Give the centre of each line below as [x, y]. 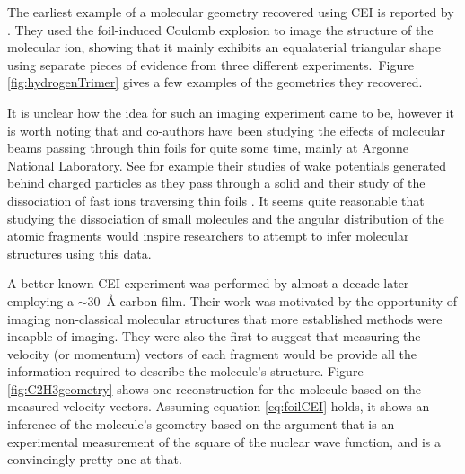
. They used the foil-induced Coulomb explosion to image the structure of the [220, 29]
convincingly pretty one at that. [95, 459]
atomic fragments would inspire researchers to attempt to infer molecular [208, 236]
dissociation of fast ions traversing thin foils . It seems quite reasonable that [216, 200]
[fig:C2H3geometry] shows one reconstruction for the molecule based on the [214, 388]
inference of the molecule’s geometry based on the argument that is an [201, 424]
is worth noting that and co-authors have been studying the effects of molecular [227, 130]
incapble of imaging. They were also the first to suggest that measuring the [214, 336]
